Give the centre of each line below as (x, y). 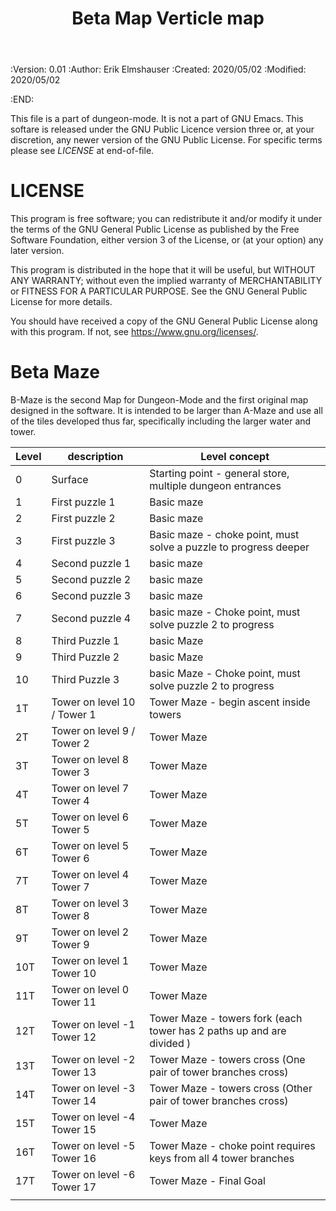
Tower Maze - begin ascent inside (230, 702)
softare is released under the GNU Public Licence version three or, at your (162, 129)
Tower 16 (74, 1159)
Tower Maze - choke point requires (232, 1146)
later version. (37, 251)
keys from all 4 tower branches (222, 1159)
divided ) (170, 1044)
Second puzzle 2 (91, 580)
